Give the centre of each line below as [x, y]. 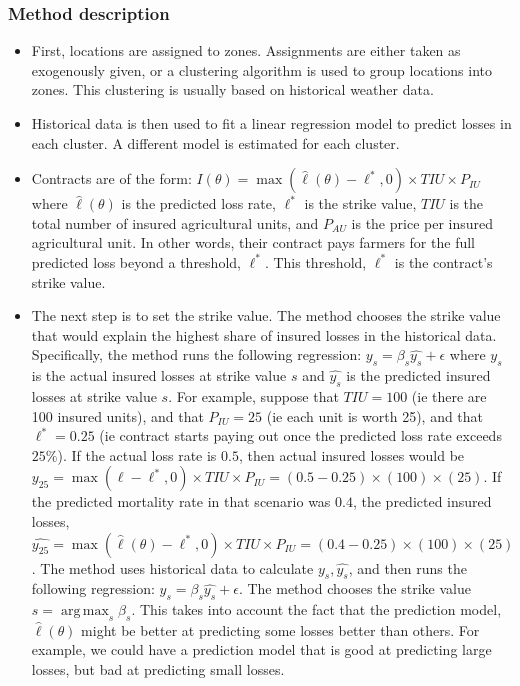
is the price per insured [422, 222]
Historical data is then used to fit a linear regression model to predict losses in [271, 123]
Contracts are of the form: [111, 178]
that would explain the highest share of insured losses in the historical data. [264, 334]
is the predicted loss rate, [198, 203]
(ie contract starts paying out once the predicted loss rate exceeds [300, 435]
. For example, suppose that [253, 395]
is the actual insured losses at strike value [159, 375]
